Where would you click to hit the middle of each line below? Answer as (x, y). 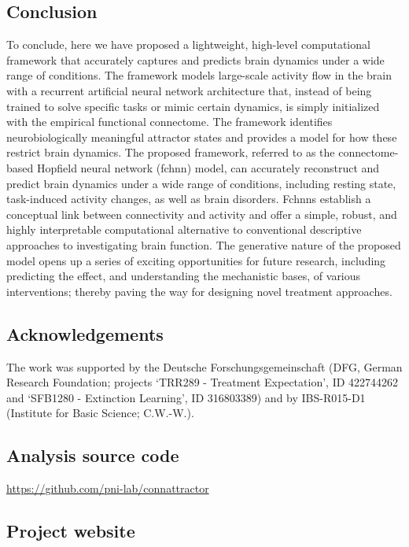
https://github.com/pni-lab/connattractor (108, 488)
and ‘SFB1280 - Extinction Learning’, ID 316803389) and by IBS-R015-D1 (186, 397)
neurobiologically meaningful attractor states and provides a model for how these (202, 137)
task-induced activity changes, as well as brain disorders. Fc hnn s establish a (189, 199)
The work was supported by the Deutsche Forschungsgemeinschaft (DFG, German (204, 366)
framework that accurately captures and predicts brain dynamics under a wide (195, 59)
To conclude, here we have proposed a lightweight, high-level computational (188, 44)
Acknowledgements (85, 333)
